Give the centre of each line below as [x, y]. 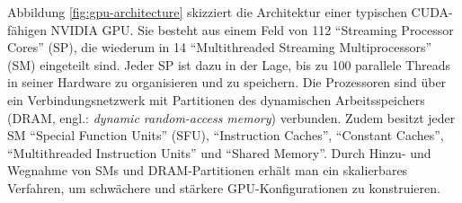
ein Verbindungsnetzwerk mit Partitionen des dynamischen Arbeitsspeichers [216, 99]
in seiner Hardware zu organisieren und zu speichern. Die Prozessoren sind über [227, 82]
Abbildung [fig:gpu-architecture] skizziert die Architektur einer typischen [207, 12]
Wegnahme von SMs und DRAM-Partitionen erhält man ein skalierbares [208, 170]
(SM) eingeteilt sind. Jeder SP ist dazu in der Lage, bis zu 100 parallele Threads [229, 64]
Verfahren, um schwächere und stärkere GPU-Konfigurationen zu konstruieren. [224, 187]
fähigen [27, 29]
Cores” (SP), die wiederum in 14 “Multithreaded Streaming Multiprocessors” [220, 47]
